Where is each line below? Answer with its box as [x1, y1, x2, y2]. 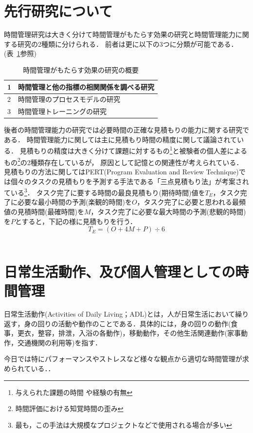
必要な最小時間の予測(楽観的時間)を [17, 197, 132, 207]
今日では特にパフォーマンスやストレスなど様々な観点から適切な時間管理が [4, 354, 242, 364]
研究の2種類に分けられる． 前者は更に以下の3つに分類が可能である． [17, 38, 238, 49]
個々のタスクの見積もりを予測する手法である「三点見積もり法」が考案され [10, 176, 249, 186]
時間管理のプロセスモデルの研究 [18, 94, 121, 104]
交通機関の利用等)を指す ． [17, 337, 102, 347]
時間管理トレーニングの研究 [18, 106, 107, 116]
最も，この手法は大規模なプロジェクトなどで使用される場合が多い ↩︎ [15, 419, 232, 430]
